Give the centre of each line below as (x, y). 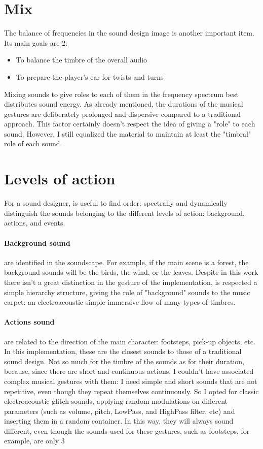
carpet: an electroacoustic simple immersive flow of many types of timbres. (120, 302)
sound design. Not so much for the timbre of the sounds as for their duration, (124, 361)
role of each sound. (33, 143)
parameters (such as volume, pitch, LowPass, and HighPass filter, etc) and (120, 411)
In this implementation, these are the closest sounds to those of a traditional (123, 351)
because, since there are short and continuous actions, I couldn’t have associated (129, 371)
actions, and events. (35, 223)
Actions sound (29, 322)
